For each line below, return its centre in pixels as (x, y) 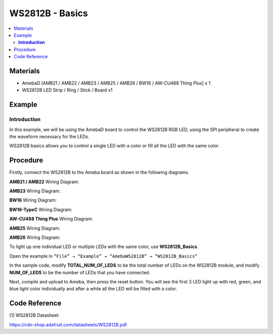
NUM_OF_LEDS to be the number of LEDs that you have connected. (80, 272)
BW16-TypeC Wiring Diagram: (41, 210)
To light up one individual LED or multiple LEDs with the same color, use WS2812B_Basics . (104, 247)
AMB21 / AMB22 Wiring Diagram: (44, 182)
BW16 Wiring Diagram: (33, 200)
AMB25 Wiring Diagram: (35, 228)
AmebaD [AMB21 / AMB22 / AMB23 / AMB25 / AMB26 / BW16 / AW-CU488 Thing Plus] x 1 (116, 83)
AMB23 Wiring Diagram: (35, 191)
